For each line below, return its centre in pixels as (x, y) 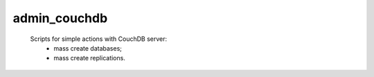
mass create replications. (90, 58)
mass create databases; (88, 48)
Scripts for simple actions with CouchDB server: (99, 39)
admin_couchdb (60, 18)
